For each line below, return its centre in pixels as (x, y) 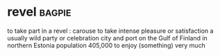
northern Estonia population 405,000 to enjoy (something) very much (107, 45)
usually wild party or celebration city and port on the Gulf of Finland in (108, 38)
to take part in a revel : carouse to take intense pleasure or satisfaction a (110, 31)
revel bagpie (39, 12)
